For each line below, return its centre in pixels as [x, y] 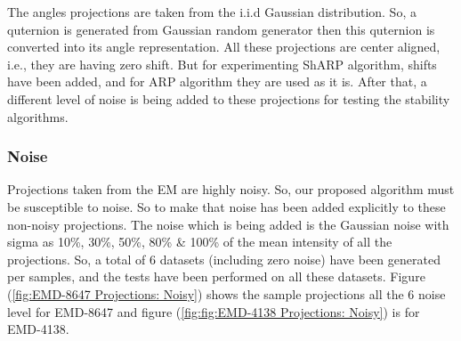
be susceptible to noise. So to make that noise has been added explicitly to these [226, 206]
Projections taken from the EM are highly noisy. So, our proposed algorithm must [231, 189]
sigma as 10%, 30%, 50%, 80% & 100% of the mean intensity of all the [200, 242]
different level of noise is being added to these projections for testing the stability [229, 98]
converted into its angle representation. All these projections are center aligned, [224, 47]
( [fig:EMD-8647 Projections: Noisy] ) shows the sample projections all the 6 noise [226, 293]
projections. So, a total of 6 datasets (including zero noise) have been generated [224, 259]
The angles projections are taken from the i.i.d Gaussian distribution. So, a [212, 12]
